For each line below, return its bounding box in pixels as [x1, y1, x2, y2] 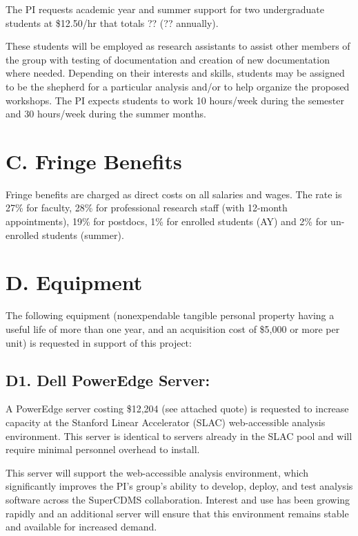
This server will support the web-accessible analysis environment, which [6, 465, 308, 479]
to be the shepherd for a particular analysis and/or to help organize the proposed [6, 79, 350, 93]
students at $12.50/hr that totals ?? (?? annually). [6, 15, 219, 30]
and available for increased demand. [6, 519, 157, 534]
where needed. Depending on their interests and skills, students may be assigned [6, 66, 345, 80]
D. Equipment [6, 268, 143, 296]
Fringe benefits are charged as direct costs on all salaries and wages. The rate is [6, 186, 342, 201]
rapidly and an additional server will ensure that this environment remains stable [6, 506, 349, 520]
